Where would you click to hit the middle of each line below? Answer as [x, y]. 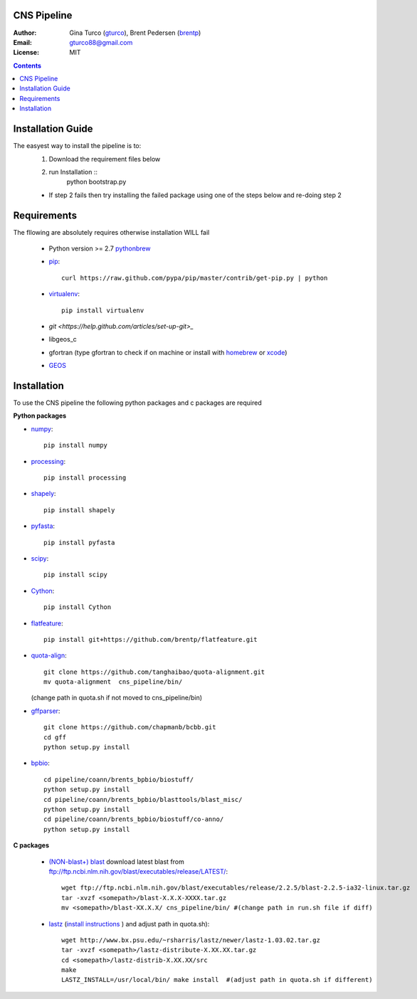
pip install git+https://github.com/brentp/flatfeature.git [151, 639]
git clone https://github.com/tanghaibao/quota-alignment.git [154, 672]
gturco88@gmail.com [101, 42]
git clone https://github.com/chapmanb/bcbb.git [130, 727]
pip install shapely [79, 510]
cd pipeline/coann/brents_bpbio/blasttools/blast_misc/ [143, 799]
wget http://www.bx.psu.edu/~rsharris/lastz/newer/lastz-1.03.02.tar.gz [191, 940]
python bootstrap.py [96, 182]
